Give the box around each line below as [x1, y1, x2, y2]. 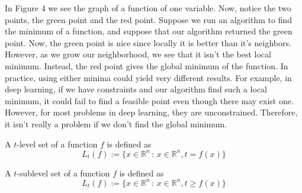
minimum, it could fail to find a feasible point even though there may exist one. [5, 94, 294, 107]
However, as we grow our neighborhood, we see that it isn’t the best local [5, 48, 271, 60]
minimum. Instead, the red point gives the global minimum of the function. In [5, 59, 288, 72]
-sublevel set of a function [17, 166, 110, 179]
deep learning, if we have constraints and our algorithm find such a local [5, 83, 267, 95]
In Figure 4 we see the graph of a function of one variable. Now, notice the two [5, 2, 291, 14]
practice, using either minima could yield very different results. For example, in [5, 71, 292, 83]
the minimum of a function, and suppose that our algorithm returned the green [5, 25, 293, 37]
